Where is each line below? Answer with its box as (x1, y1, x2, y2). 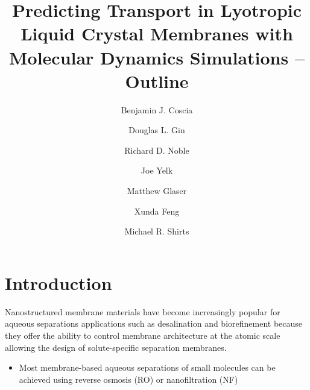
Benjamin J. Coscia (121, 103, 193, 116)
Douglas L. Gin (128, 124, 185, 136)
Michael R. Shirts (124, 225, 189, 237)
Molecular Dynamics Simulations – (8, 45, 305, 69)
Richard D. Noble (124, 143, 189, 156)
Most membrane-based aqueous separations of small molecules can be (19, 361, 276, 374)
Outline (125, 68, 189, 93)
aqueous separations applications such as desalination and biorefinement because (5, 317, 303, 330)
